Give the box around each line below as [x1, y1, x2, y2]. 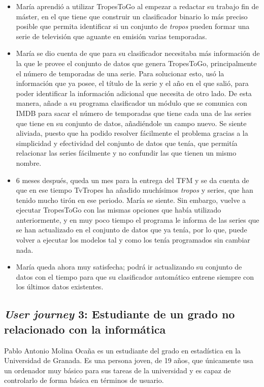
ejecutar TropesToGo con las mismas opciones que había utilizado [16, 204, 221, 215]
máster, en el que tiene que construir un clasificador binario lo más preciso [16, 11, 248, 21]
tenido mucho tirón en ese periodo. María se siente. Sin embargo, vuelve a [16, 194, 246, 205]
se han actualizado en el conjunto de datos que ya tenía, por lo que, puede [16, 224, 247, 235]
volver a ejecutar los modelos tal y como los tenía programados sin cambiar [16, 234, 250, 245]
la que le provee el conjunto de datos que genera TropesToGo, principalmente [16, 57, 257, 68]
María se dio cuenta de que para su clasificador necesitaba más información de [16, 48, 260, 58]
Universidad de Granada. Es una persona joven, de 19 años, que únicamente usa [4, 355, 253, 366]
